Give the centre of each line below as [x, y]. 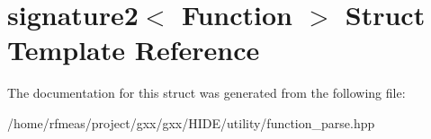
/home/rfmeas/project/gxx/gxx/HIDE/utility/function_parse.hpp [191, 122]
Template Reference [134, 50]
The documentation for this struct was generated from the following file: [207, 93]
